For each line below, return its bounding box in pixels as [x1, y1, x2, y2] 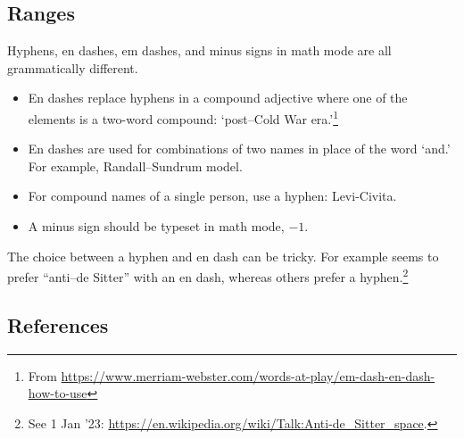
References [7, 311, 109, 338]
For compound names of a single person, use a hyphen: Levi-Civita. [28, 186, 397, 205]
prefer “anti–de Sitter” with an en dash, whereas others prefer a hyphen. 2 [7, 265, 409, 286]
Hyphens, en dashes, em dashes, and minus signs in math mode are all [7, 41, 392, 60]
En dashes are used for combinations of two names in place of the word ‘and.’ [28, 139, 451, 158]
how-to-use [28, 384, 87, 402]
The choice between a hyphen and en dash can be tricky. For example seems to [7, 246, 439, 265]
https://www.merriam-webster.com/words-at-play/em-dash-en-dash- [61, 366, 435, 385]
